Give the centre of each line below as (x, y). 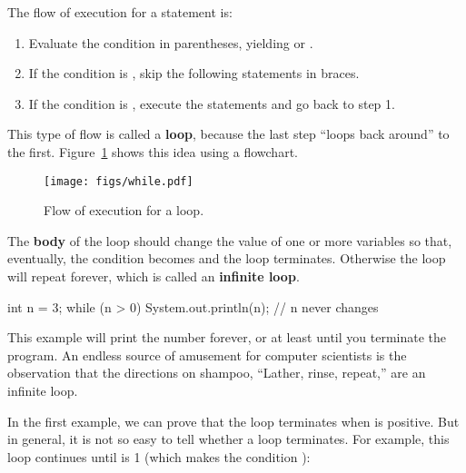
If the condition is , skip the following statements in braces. (194, 73)
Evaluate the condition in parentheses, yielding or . (171, 42)
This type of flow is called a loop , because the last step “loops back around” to (228, 134)
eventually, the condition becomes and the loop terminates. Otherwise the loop (227, 258)
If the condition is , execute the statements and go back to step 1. (212, 103)
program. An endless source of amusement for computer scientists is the (207, 355)
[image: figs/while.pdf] (119, 181)
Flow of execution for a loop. (124, 210)
